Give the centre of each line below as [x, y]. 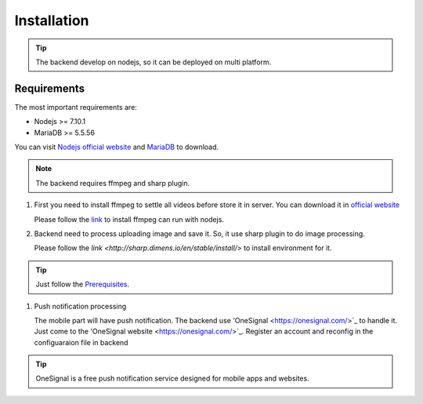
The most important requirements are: [76, 107]
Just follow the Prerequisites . [83, 284]
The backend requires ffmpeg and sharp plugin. [113, 183]
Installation [52, 20]
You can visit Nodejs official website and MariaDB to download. [117, 147]
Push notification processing [80, 306]
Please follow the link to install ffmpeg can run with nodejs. [129, 219]
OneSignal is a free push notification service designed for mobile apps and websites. [172, 379]
